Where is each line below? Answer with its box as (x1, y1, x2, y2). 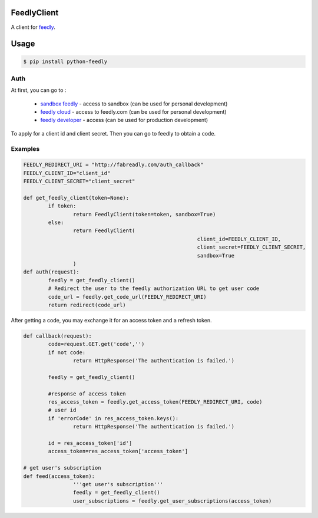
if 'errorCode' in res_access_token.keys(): (48, 415, 179, 421)
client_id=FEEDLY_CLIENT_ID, (197, 236, 281, 242)
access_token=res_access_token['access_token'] (48, 448, 188, 455)
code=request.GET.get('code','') (48, 341, 145, 348)
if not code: (48, 349, 86, 356)
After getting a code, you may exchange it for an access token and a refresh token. (11, 316, 212, 324)
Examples (11, 144, 40, 153)
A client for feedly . (11, 24, 56, 31)
